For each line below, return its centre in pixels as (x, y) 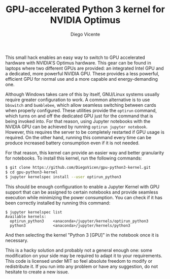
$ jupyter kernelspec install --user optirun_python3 (63, 177)
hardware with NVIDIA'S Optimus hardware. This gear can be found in (78, 63)
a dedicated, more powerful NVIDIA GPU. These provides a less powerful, (82, 73)
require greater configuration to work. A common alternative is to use (78, 100)
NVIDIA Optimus (85, 20)
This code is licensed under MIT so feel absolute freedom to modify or (79, 261)
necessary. (17, 240)
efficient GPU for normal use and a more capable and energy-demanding (82, 79)
